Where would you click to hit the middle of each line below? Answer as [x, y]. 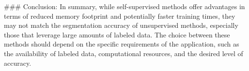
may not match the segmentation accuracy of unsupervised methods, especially [121, 25]
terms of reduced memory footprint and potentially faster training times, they [120, 16]
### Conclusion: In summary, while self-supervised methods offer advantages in [124, 6]
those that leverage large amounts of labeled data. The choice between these [117, 34]
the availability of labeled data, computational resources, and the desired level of [124, 53]
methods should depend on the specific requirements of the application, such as [122, 44]
